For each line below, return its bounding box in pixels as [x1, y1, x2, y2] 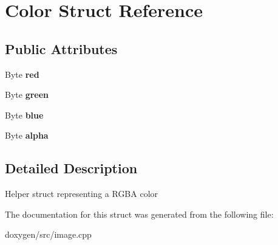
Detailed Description [5, 159, 138, 178]
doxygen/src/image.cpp [5, 228, 92, 241]
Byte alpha [5, 129, 49, 142]
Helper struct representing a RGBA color [5, 187, 158, 200]
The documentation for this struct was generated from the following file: [5, 207, 274, 220]
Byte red [5, 67, 39, 80]
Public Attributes [5, 39, 118, 58]
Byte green [5, 88, 49, 101]
